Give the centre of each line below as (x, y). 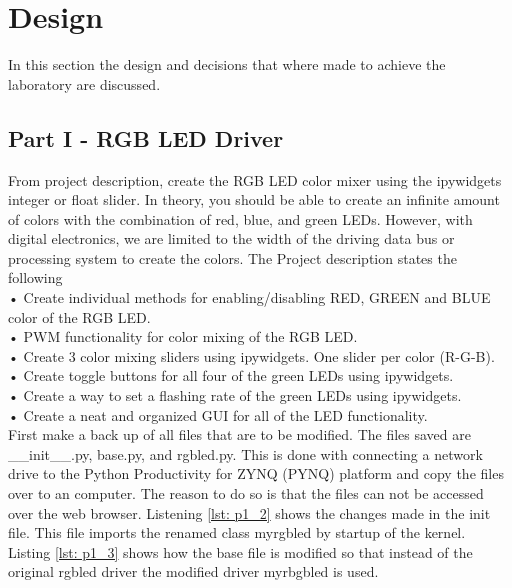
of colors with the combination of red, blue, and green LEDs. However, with (240, 218)
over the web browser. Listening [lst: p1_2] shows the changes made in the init (249, 512)
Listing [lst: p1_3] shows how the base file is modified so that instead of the (240, 551)
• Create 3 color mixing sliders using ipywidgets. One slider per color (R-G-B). (251, 355)
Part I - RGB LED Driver (146, 137)
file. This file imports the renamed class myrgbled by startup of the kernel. (237, 532)
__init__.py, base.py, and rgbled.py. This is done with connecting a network (245, 453)
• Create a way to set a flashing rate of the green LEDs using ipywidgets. (235, 395)
